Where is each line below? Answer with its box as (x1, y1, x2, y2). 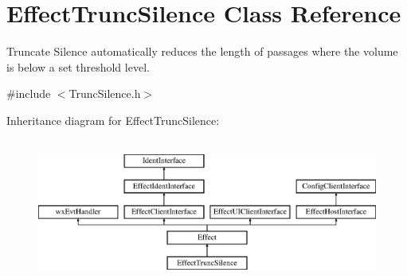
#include (6, 85, 51, 102)
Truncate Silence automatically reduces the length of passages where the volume (6, 43, 398, 60)
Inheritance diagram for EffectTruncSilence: (6, 111, 220, 128)
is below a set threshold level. (6, 58, 150, 75)
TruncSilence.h (68, 85, 141, 102)
